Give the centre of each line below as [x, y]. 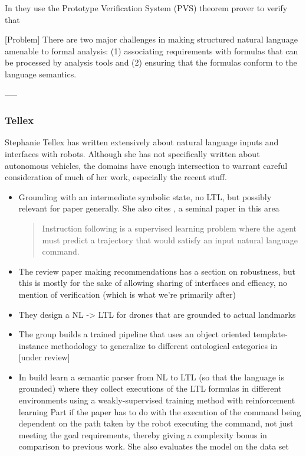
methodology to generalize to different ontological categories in [164, 345]
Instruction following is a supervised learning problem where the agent [170, 228]
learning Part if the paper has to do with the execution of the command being [160, 411]
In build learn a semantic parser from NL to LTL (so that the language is [151, 377]
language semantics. [41, 74]
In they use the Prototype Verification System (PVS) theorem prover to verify [146, 8]
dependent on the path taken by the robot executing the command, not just [156, 423]
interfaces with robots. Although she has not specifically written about [132, 153]
